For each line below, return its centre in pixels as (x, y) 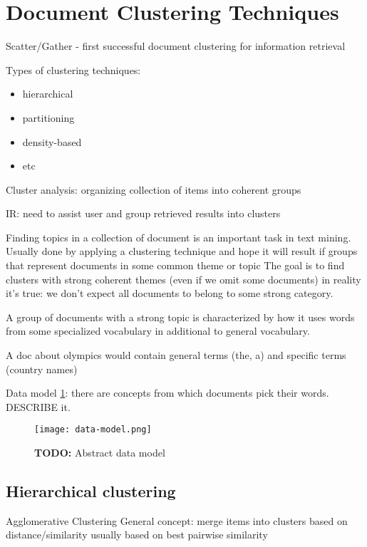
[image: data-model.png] (93, 430)
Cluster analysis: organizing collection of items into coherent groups (154, 189)
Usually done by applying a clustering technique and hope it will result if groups (182, 251)
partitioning (48, 117)
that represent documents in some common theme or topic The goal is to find (175, 265)
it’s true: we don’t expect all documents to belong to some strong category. (170, 293)
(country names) (42, 369)
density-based (52, 141)
